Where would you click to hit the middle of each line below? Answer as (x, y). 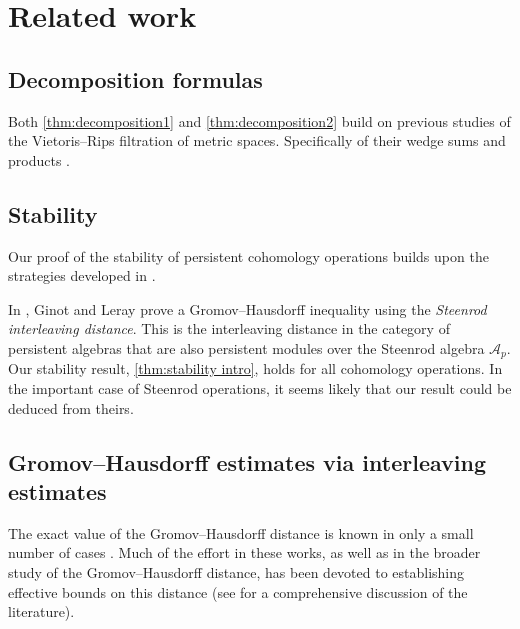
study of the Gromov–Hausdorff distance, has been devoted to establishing (236, 571)
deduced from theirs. (71, 407)
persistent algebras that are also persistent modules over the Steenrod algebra (246, 347)
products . (39, 159)
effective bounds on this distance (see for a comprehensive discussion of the (238, 591)
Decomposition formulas (135, 78)
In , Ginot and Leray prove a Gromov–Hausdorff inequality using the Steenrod (247, 308)
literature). (41, 611)
